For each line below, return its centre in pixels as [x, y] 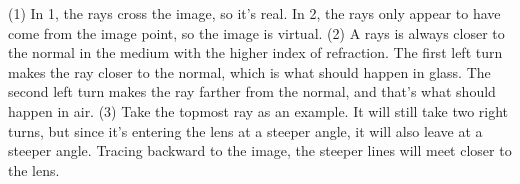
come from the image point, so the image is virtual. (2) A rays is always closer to [256, 32]
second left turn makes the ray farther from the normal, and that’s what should [252, 91]
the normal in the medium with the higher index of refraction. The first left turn [255, 52]
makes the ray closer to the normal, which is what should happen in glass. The [249, 71]
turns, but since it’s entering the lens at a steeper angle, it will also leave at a [245, 130]
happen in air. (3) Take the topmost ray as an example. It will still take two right [258, 110]
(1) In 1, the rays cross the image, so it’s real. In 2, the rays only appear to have [254, 13]
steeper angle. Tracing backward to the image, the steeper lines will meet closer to [260, 150]
